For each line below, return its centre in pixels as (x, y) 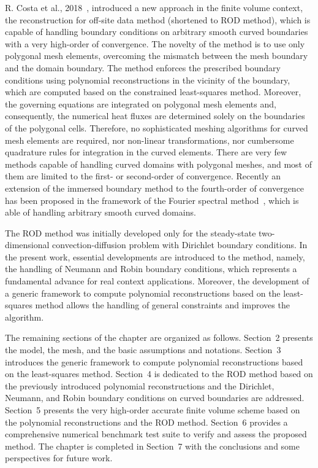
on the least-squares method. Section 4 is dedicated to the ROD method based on (159, 374)
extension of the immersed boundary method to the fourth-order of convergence (155, 188)
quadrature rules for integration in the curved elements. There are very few (146, 152)
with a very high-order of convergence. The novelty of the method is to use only (155, 43)
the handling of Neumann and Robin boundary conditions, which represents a (151, 269)
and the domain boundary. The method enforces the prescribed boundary (143, 67)
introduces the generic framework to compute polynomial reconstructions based (154, 361)
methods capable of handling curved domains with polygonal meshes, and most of (158, 164)
